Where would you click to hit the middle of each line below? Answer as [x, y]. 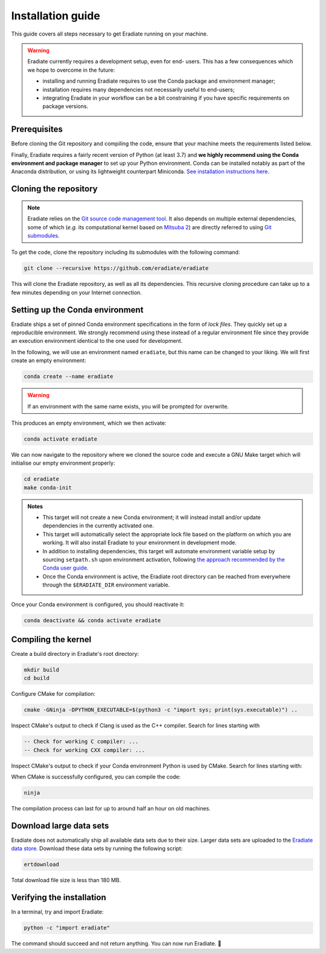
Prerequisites [37, 129]
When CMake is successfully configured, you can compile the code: [96, 777]
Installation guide [56, 16]
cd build [37, 678]
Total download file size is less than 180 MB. [66, 880]
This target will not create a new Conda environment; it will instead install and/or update [152, 517]
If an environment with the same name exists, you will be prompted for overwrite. [128, 406]
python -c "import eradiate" [67, 928]
